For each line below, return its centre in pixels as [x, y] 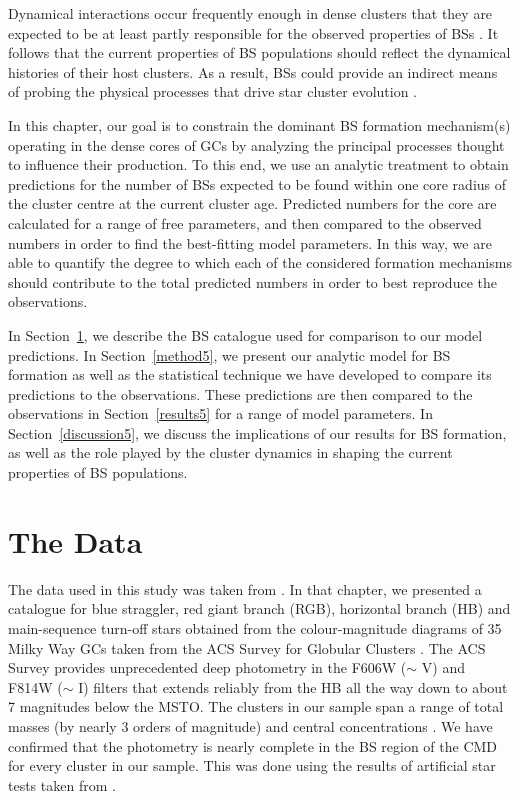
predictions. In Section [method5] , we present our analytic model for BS [229, 354]
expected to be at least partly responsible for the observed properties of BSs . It [253, 32]
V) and [443, 667]
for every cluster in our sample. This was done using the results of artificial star [252, 765]
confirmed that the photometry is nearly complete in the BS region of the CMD [253, 745]
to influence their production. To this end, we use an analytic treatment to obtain [258, 164]
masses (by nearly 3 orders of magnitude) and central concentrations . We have [250, 725]
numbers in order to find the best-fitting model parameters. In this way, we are [250, 242]
